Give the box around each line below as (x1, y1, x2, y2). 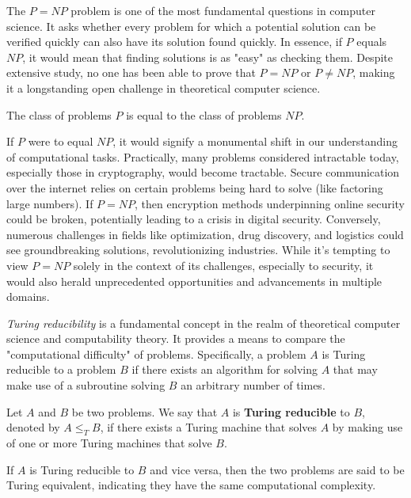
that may (333, 361, 378, 378)
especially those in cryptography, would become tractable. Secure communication (6, 164, 400, 181)
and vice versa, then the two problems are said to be (150, 461, 405, 477)
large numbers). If (6, 195, 93, 211)
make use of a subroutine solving (6, 377, 166, 393)
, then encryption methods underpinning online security (135, 195, 405, 211)
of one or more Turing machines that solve (6, 435, 212, 451)
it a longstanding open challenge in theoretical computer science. (6, 79, 321, 96)
